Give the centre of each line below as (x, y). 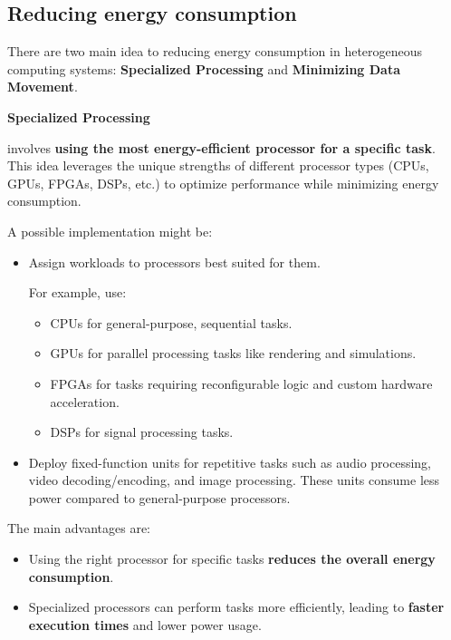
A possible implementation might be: (110, 231)
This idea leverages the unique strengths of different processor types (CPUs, (218, 165)
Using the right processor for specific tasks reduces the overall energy (232, 559)
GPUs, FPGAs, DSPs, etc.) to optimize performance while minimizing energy (223, 183)
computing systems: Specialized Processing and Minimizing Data (204, 68)
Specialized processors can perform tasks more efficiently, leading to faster (236, 607)
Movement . (43, 87)
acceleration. (85, 401)
